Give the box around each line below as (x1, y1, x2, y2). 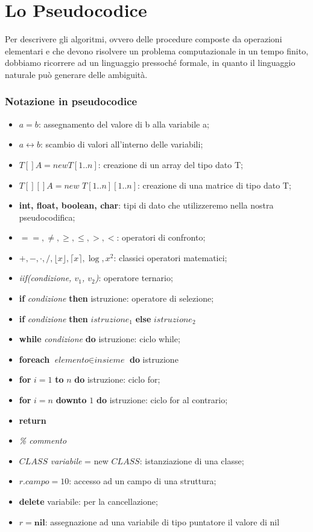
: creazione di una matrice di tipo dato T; (138, 178, 291, 191)
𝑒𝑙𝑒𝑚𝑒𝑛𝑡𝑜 (54, 355, 89, 365)
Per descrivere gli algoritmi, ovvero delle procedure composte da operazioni (5, 33, 282, 45)
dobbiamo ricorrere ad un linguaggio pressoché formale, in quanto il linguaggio (5, 56, 296, 69)
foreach (19, 352, 50, 365)
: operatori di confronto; (116, 231, 206, 244)
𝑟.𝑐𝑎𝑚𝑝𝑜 (19, 478, 49, 487)
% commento (19, 434, 67, 447)
